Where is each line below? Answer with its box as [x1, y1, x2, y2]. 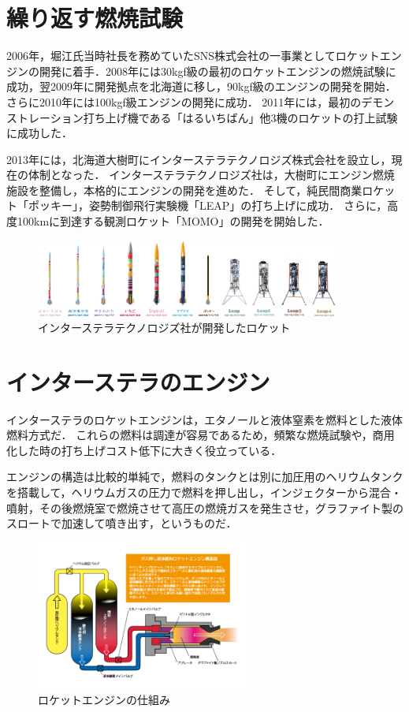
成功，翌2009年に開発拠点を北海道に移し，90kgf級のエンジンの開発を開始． [6, 78, 396, 95]
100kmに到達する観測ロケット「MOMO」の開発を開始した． [17, 213, 329, 229]
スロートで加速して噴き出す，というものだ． [6, 515, 237, 531]
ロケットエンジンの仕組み [38, 691, 170, 707]
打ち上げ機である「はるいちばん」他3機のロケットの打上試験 [83, 109, 398, 125]
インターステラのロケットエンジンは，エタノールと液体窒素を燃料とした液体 [6, 411, 403, 427]
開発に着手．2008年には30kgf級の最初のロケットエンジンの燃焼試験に [39, 62, 396, 79]
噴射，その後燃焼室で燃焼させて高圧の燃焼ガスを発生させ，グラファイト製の [6, 499, 403, 516]
